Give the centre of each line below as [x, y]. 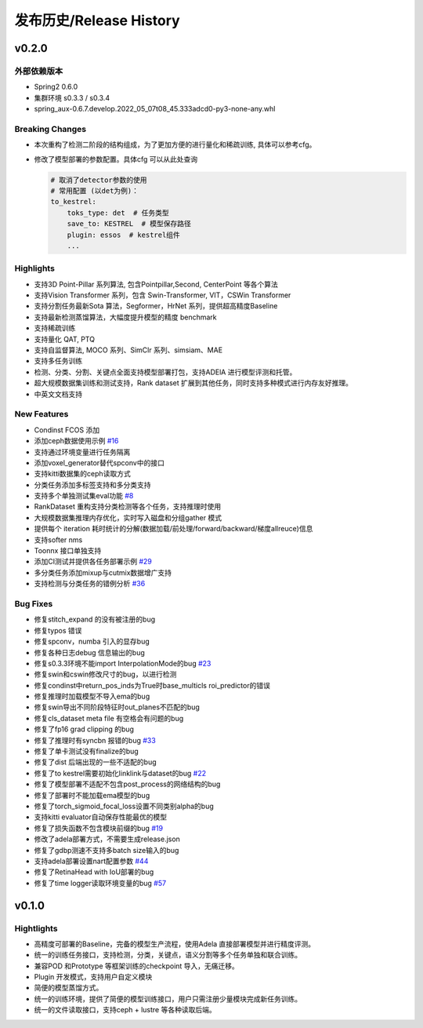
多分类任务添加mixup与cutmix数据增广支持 [103, 572]
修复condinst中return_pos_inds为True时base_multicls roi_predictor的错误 [152, 685]
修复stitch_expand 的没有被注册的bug [95, 619]
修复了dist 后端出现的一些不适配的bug [95, 762]
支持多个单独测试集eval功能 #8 [84, 496]
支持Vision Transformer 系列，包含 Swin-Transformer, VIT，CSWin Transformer [163, 295]
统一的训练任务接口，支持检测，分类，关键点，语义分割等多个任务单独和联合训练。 [168, 955]
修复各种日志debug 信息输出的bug [89, 652]
